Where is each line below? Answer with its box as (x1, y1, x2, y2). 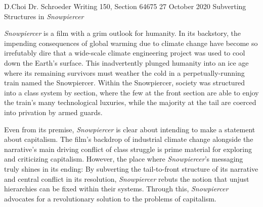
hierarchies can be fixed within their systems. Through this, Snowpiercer (4, 183, 229, 194)
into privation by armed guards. (4, 107, 103, 117)
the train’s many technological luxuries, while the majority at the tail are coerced (4, 97, 256, 108)
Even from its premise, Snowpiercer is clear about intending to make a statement (4, 124, 255, 134)
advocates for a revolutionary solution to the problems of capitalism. (4, 193, 216, 203)
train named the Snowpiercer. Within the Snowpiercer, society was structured (4, 77, 245, 88)
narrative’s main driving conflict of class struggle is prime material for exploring (4, 143, 252, 154)
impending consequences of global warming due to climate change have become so (4, 37, 258, 48)
